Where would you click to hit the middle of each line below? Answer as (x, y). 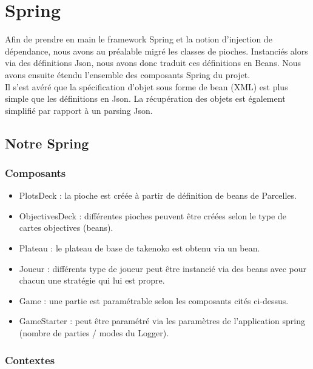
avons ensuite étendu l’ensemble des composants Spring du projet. (128, 74)
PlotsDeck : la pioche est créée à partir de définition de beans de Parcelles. (158, 195)
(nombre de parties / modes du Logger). (94, 333)
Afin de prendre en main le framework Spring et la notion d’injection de (139, 39)
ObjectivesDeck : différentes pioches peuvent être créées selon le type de (153, 215)
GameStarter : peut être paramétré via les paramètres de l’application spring (162, 321)
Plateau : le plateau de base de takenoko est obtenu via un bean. (140, 248)
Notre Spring (47, 143)
